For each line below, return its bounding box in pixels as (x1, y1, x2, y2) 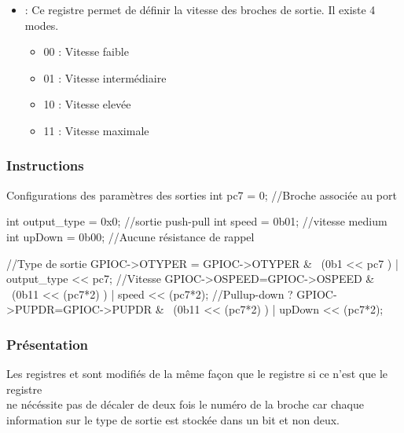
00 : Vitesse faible (43, 43, 129, 60)
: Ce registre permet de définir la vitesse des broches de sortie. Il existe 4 (24, 2, 376, 17)
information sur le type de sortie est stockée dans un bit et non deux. (6, 411, 340, 427)
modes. (24, 17, 59, 33)
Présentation (6, 334, 89, 354)
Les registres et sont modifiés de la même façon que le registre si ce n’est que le (6, 365, 388, 382)
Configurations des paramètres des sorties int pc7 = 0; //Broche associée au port (6, 186, 397, 203)
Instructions (6, 156, 84, 175)
